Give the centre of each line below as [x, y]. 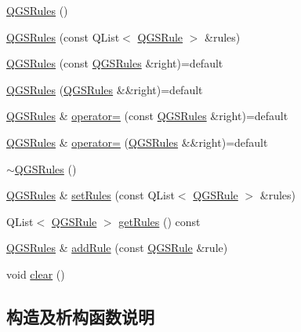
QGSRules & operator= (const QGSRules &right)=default [147, 116]
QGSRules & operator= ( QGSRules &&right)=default [137, 142]
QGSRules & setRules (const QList [91, 195]
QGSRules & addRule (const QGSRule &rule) [117, 248]
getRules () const [160, 221]
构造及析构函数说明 [80, 316]
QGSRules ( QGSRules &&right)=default [105, 89]
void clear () [36, 274]
